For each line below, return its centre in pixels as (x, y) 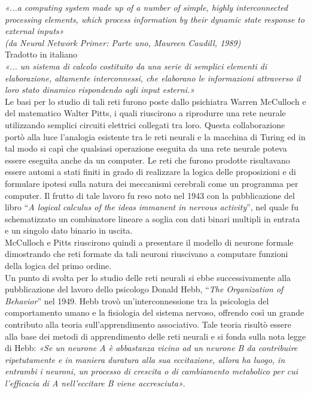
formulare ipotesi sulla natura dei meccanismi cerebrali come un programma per (152, 183)
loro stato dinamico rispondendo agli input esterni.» (100, 90)
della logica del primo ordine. (58, 266)
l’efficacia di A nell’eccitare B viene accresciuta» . (95, 383)
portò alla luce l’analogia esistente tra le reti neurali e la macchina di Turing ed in (155, 136)
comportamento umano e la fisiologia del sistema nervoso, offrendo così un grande (155, 312)
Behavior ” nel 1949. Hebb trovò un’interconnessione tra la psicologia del (137, 300)
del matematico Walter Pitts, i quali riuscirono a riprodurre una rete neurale (145, 113)
